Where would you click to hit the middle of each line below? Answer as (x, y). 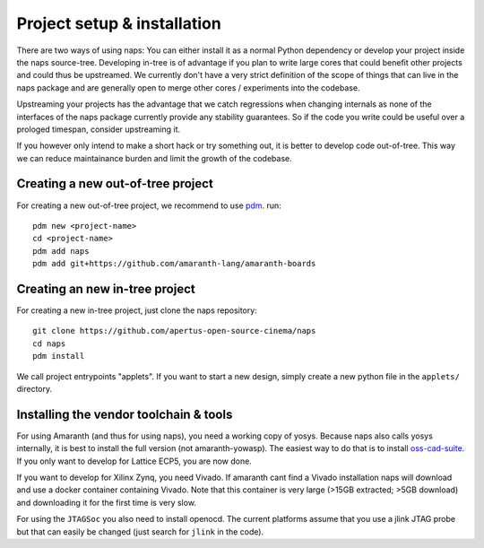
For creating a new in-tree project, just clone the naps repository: (137, 310)
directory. (35, 389)
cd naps (49, 344)
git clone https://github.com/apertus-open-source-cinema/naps (174, 331)
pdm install (59, 356)
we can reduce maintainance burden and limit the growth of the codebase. (155, 158)
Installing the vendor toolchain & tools (125, 414)
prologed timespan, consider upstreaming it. (99, 129)
